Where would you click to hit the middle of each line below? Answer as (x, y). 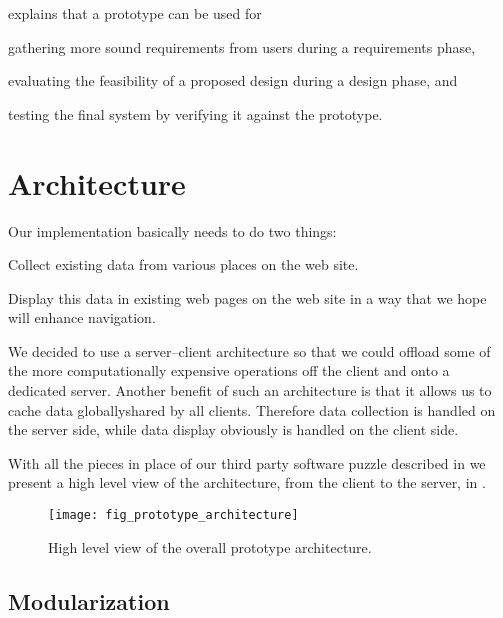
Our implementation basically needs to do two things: (172, 230)
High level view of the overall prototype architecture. (210, 546)
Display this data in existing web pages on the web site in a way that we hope (247, 297)
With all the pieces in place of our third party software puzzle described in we (247, 462)
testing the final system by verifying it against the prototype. (195, 113)
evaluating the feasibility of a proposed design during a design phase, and (233, 80)
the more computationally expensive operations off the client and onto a (229, 370)
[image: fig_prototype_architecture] (173, 515)
